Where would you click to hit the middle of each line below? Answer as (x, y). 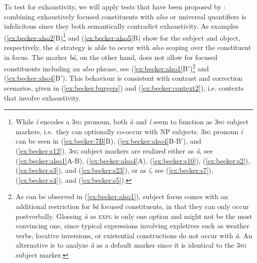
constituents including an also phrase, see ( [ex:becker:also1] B (96, 68)
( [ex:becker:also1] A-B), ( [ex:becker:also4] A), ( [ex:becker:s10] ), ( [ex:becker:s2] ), (133, 160)
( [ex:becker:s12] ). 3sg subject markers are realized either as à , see (114, 151)
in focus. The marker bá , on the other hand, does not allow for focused (111, 57)
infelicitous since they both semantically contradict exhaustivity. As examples (121, 26)
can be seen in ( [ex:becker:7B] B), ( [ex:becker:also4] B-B (98, 141)
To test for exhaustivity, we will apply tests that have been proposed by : (115, 6)
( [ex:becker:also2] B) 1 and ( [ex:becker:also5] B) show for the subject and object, (122, 37)
